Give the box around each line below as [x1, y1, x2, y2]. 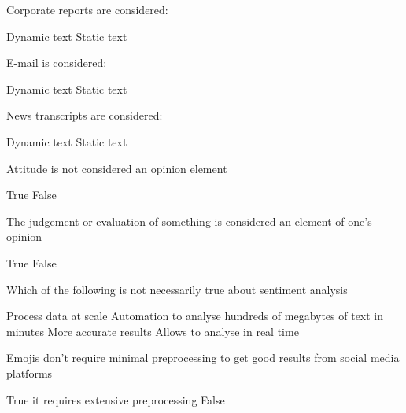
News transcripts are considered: [6, 107, 163, 124]
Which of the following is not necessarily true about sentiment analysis [6, 281, 348, 297]
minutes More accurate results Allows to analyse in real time [6, 323, 299, 339]
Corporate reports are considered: [6, 2, 168, 17]
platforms [6, 364, 53, 381]
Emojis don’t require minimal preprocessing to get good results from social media [6, 349, 400, 366]
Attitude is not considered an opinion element [6, 160, 227, 176]
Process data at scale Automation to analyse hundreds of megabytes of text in [6, 308, 384, 324]
